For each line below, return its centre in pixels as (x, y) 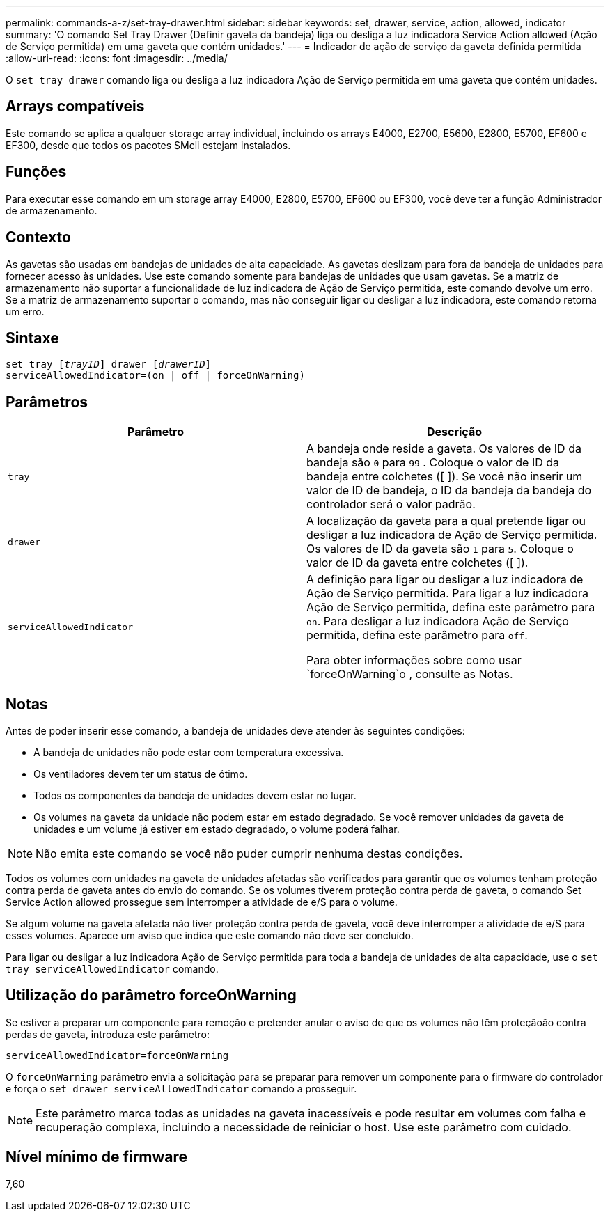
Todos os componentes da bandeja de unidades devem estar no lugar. (195, 796)
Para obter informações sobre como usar (414, 660)
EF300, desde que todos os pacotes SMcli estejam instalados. (148, 145)
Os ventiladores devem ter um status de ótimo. (141, 774)
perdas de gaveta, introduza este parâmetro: (108, 1034)
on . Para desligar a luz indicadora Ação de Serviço (438, 621)
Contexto (38, 237)
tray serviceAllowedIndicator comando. (112, 969)
